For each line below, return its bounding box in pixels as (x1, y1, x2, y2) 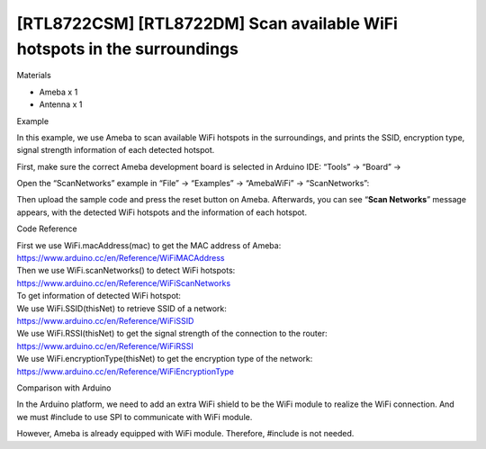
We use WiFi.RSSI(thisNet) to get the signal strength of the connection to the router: (16, 328, 328, 339)
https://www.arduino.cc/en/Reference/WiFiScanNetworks (16, 277, 231, 288)
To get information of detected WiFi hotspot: (16, 291, 182, 301)
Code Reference (16, 223, 77, 234)
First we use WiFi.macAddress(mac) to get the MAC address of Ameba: (16, 239, 282, 251)
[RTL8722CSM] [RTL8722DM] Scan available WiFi (16, 13, 398, 33)
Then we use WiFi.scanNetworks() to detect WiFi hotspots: (16, 265, 236, 276)
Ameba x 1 (39, 86, 78, 97)
